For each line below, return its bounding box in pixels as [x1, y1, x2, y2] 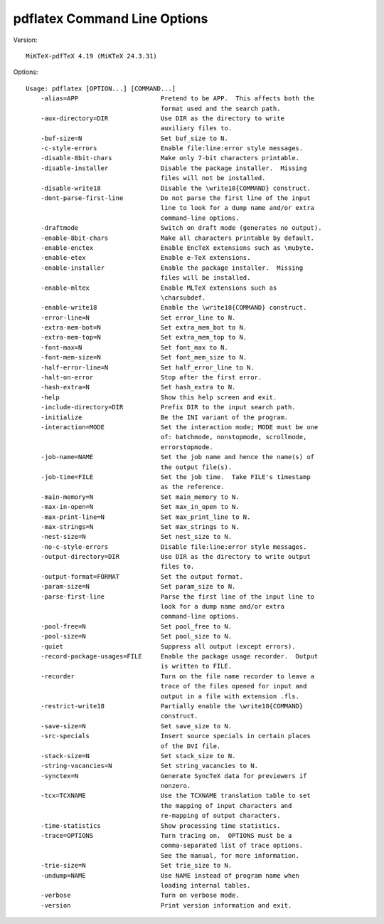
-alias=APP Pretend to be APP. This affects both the [40, 95, 315, 103]
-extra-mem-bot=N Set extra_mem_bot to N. [40, 324, 247, 332]
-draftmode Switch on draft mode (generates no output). [40, 224, 322, 232]
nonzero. [160, 782, 191, 790]
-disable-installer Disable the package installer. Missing [40, 164, 307, 172]
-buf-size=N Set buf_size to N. [40, 134, 229, 142]
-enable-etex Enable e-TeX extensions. [40, 253, 251, 262]
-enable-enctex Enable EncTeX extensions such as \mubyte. [40, 243, 315, 252]
